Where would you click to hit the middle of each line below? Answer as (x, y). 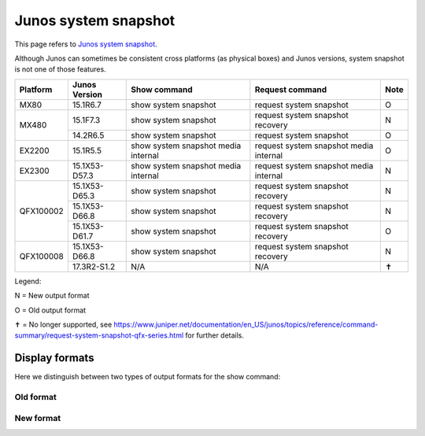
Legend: (28, 281)
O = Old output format (50, 310)
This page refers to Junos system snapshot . (86, 44)
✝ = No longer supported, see (63, 324)
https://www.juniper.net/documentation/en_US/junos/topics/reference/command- (246, 324)
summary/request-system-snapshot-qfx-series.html (99, 335)
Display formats (54, 358)
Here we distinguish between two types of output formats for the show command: (148, 377)
